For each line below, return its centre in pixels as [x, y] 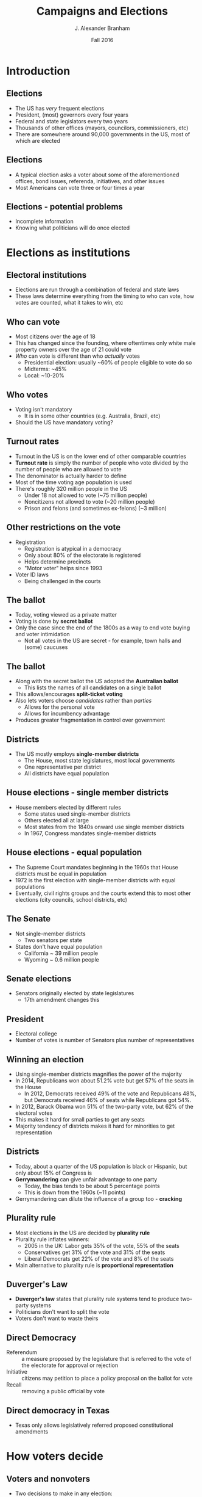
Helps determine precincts [57, 561]
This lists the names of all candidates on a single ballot [92, 687]
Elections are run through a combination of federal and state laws [97, 290]
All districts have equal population [67, 774]
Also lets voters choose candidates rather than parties [83, 701]
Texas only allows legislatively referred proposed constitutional [94, 1425]
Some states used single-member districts [77, 814]
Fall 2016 [102, 40]
